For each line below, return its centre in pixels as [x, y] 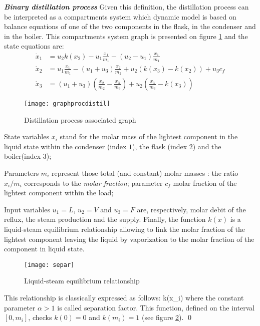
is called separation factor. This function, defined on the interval [156, 307]
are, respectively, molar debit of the [191, 209]
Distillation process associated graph [80, 119]
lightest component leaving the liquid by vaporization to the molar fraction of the [129, 239]
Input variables [27, 209]
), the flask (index [160, 146]
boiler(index [23, 156]
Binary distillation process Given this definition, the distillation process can [126, 7]
